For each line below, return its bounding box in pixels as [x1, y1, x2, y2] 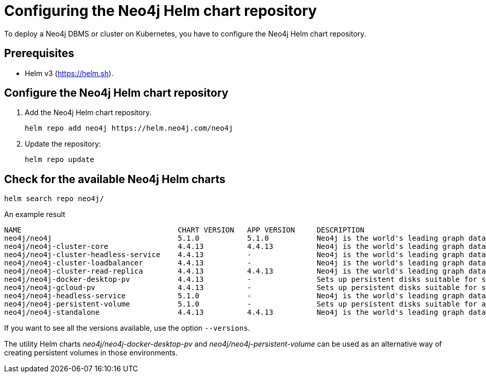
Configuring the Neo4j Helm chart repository [4, 2, 317, 20]
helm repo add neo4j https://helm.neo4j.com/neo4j [25, 124, 233, 133]
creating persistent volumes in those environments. [4, 348, 178, 357]
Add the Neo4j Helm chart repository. [25, 108, 152, 117]
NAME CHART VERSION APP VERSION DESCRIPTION [4, 226, 364, 235]
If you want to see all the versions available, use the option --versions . [4, 324, 250, 333]
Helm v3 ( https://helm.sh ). [25, 68, 114, 78]
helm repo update [25, 155, 94, 164]
